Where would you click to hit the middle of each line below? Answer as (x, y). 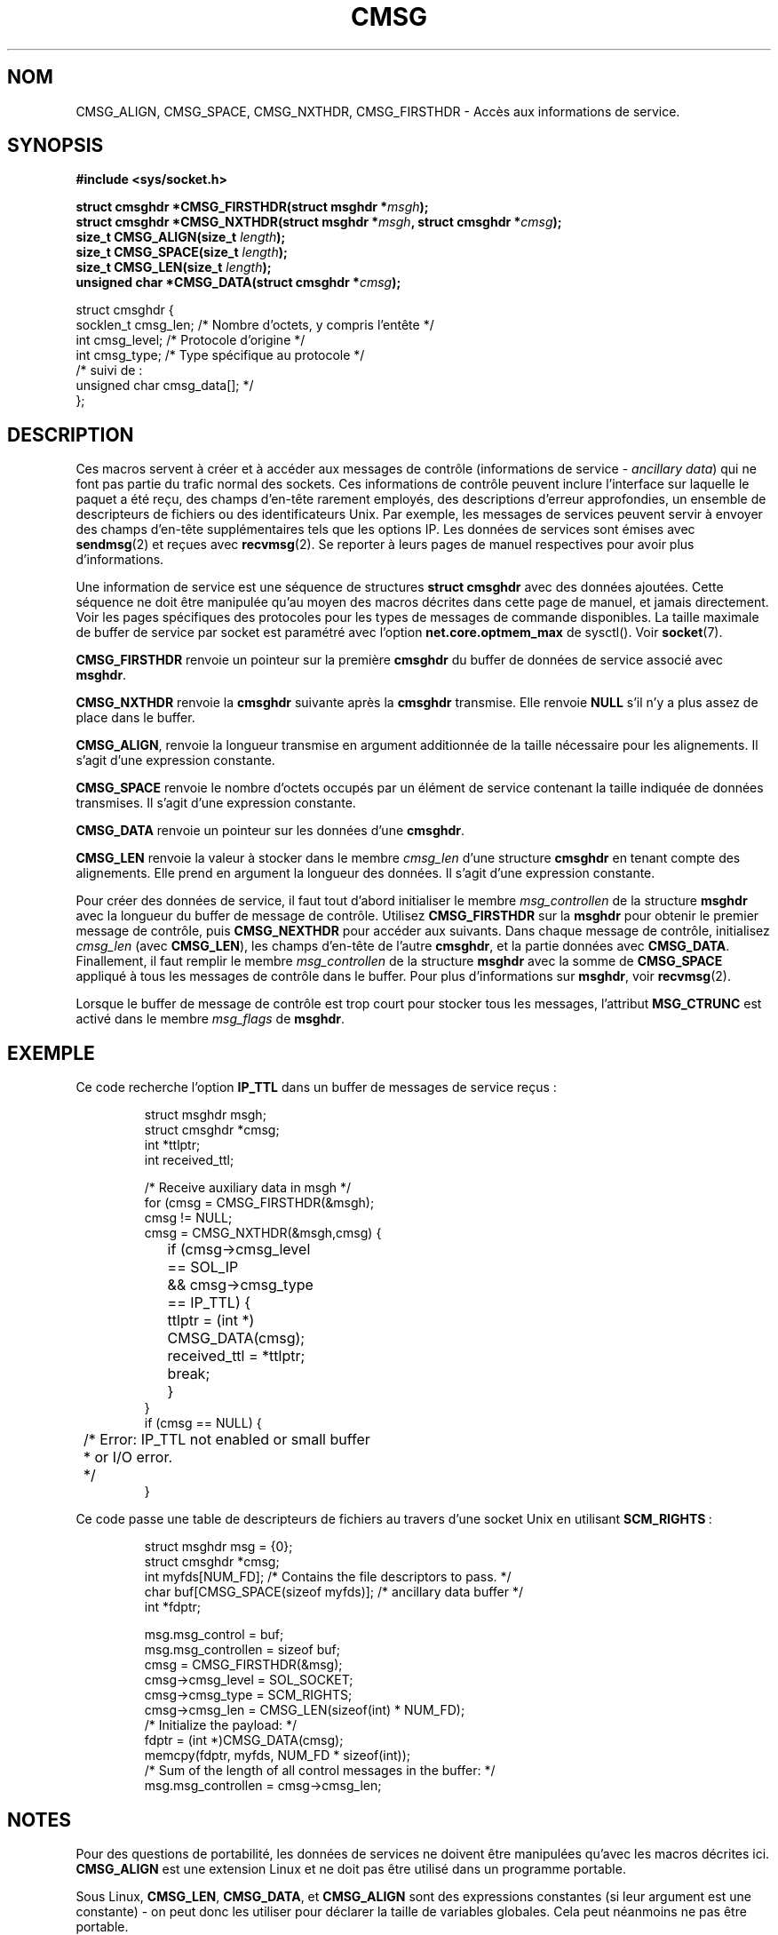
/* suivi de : (109, 370)
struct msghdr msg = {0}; (218, 1547)
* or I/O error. (128, 1457)
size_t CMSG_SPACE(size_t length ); (182, 252)
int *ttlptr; (172, 1145)
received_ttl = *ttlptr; (236, 1356)
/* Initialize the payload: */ (221, 1725)
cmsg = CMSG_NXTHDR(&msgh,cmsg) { (263, 1233)
